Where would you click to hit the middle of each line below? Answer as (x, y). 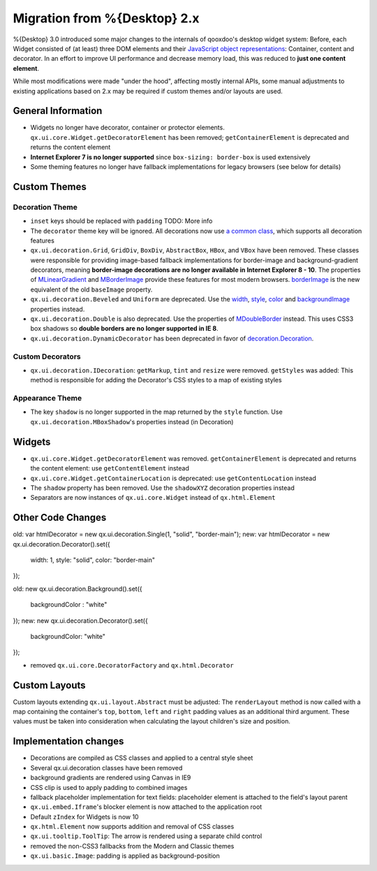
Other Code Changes (60, 518)
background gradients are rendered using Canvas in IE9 (111, 778)
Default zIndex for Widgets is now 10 (84, 816)
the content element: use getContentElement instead (110, 468)
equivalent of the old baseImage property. (91, 289)
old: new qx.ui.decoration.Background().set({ (77, 589)
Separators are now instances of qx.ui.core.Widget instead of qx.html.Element (153, 498)
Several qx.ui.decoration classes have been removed (106, 768)
